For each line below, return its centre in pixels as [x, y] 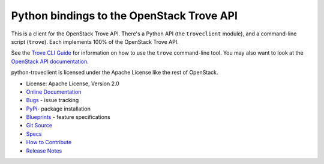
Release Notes [44, 151]
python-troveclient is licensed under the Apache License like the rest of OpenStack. [115, 73]
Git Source [39, 126]
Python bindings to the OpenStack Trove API [124, 16]
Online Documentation [54, 92]
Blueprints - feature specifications [68, 117]
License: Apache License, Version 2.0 [73, 84]
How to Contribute [49, 142]
